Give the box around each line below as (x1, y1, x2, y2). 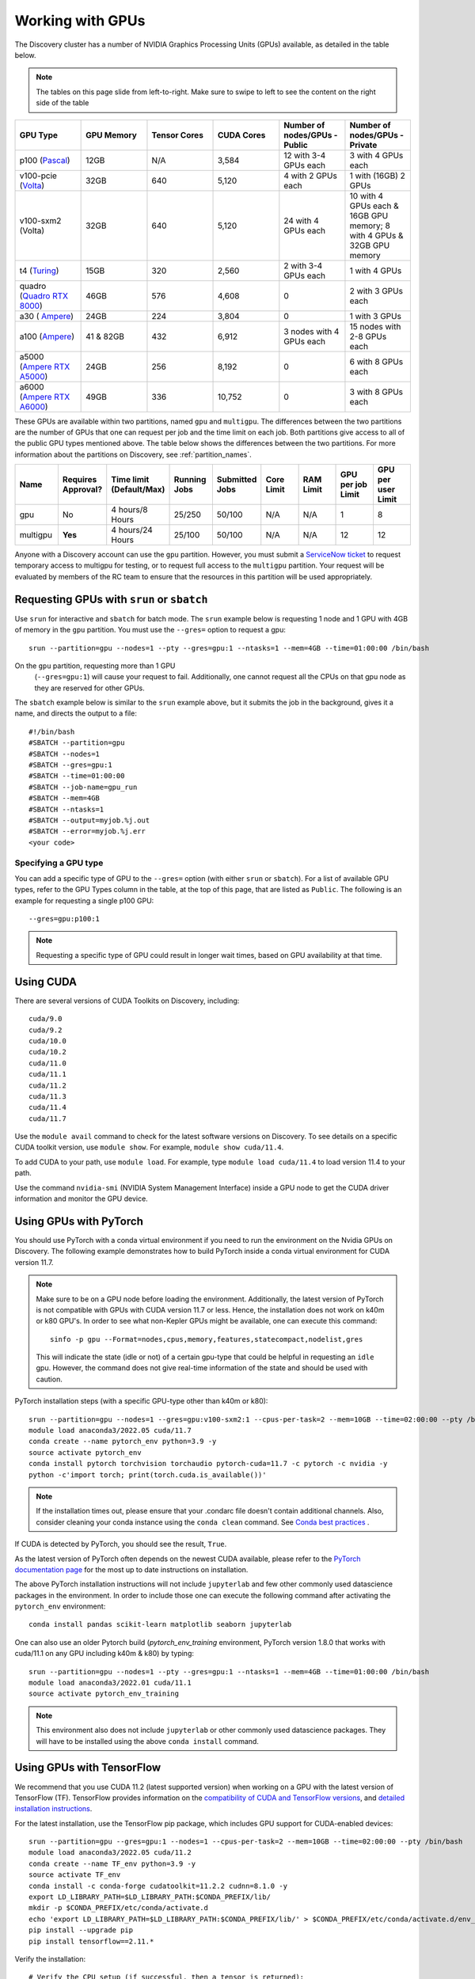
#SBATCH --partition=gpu (28, 739, 125, 747)
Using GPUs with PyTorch (14, 1214, 144, 1228)
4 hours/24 (111, 525, 154, 536)
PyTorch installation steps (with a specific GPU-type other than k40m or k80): (14, 1396, 268, 1406)
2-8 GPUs (349, 331, 387, 342)
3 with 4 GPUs (349, 150, 404, 161)
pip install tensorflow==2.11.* (28, 1936, 154, 1946)
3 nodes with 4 (283, 325, 340, 336)
